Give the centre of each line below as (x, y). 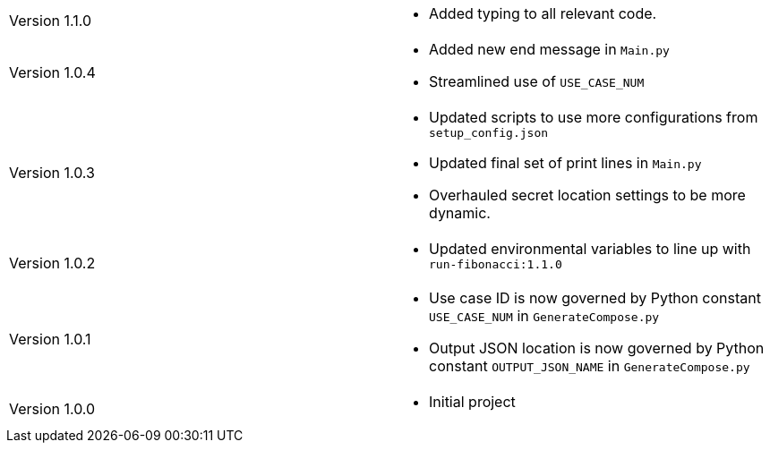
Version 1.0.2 (52, 263)
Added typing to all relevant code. (543, 13)
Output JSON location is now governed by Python (597, 348)
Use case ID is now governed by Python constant (595, 298)
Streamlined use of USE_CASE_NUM (537, 81)
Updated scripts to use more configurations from (594, 117)
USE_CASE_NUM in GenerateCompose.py (544, 316)
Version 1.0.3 (52, 172)
